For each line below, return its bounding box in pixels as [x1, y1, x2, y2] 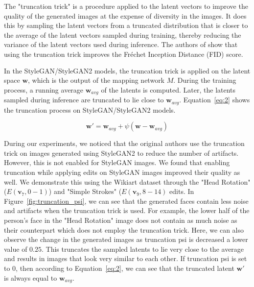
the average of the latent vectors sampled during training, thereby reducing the [4, 29, 241, 40]
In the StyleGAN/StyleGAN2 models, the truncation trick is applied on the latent [4, 65, 251, 75]
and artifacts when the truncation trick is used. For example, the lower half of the [4, 205, 250, 215]
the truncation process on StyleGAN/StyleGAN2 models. [4, 104, 176, 115]
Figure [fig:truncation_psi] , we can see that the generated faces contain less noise [4, 195, 249, 206]
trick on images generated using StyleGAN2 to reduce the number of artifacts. [4, 147, 239, 158]
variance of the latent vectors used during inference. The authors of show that [4, 39, 238, 49]
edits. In [169, 186, 194, 196]
